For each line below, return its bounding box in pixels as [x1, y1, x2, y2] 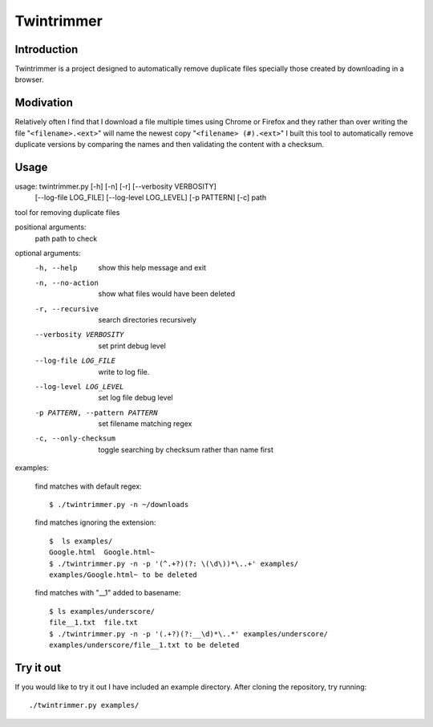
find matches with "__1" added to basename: [34, 588, 181, 598]
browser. [14, 75, 44, 84]
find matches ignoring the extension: [34, 518, 156, 527]
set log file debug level [98, 393, 173, 403]
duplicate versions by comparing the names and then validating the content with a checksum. [14, 140, 325, 149]
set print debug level [98, 341, 166, 351]
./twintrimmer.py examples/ [29, 701, 140, 710]
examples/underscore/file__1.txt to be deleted [49, 640, 240, 649]
